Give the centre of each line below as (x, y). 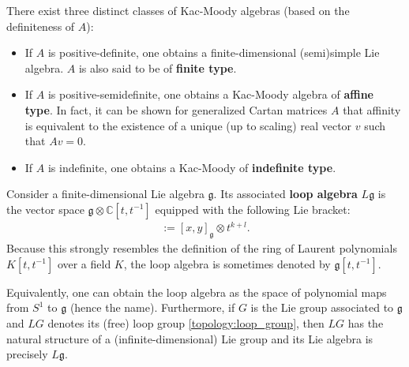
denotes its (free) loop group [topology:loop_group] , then (186, 323)
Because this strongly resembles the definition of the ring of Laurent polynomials (202, 248)
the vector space (45, 209)
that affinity (372, 109)
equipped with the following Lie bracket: (253, 209)
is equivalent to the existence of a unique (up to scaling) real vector (188, 125)
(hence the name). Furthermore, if (152, 307)
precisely (27, 354)
